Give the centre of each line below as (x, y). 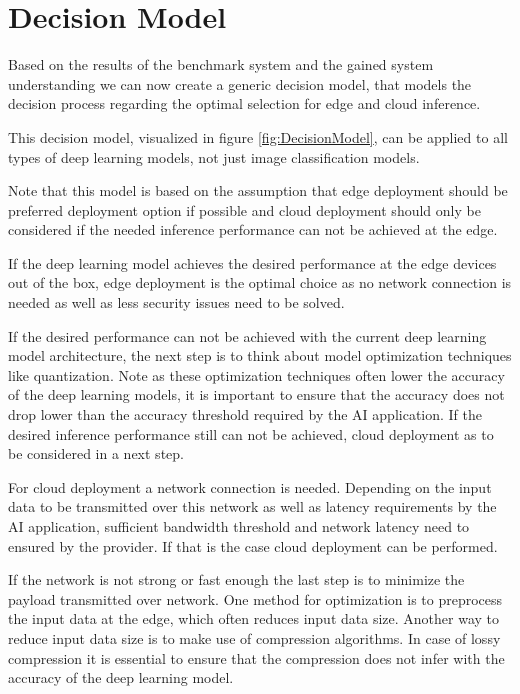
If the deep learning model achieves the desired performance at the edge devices (252, 262)
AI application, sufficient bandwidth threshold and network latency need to (239, 526)
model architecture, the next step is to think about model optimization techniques (260, 355)
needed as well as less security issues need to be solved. (176, 302)
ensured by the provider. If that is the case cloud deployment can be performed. (253, 545)
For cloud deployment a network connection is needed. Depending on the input (250, 486)
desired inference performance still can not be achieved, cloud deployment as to (251, 433)
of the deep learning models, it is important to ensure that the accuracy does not (256, 394)
